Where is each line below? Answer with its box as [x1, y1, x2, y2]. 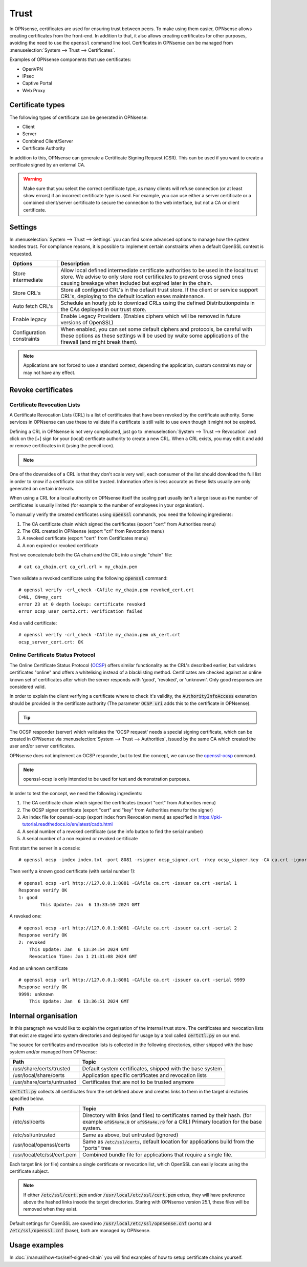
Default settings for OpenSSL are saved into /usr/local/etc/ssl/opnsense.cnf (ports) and [9, 1220, 212, 1227]
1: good [18, 895, 38, 900]
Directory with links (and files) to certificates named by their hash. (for [82, 1112, 252, 1119]
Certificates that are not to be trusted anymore [82, 1078, 194, 1086]
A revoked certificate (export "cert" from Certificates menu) [22, 535, 148, 542]
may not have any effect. [23, 369, 76, 376]
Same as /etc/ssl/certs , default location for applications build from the [82, 1138, 254, 1145]
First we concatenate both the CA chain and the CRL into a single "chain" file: [9, 552, 172, 558]
